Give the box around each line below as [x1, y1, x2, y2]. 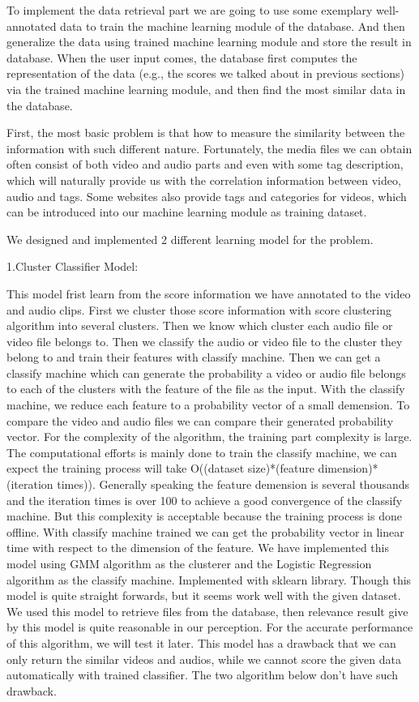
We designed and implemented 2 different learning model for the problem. [6, 230, 374, 247]
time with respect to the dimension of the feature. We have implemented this [6, 539, 389, 556]
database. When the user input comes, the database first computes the [6, 49, 357, 66]
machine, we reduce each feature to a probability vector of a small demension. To [6, 396, 410, 413]
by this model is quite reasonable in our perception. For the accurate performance [6, 619, 413, 636]
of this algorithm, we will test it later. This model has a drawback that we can [6, 634, 396, 651]
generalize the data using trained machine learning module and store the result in [6, 33, 412, 50]
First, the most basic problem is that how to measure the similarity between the [6, 124, 405, 141]
